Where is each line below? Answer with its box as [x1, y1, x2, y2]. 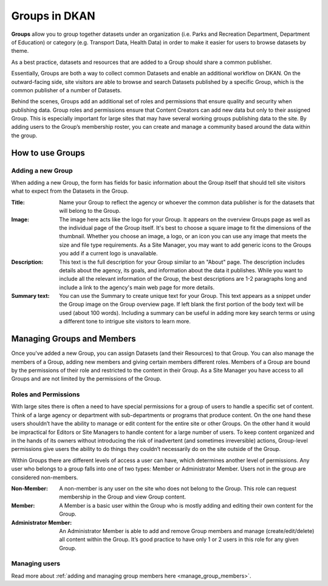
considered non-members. [11, 474, 78, 481]
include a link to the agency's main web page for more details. [59, 283, 215, 291]
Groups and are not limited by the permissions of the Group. [11, 375, 162, 382]
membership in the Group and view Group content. [59, 493, 186, 501]
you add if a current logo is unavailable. [59, 250, 158, 257]
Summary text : [11, 292, 50, 300]
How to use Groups [11, 148, 85, 158]
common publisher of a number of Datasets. [11, 86, 122, 94]
